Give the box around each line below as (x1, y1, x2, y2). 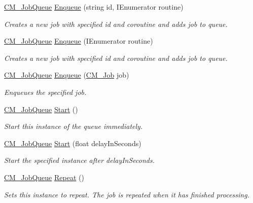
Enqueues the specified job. (4, 86, 87, 97)
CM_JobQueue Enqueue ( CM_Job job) (4, 70, 129, 80)
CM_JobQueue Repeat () (4, 172, 84, 182)
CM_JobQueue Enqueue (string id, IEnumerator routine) (4, 2, 184, 12)
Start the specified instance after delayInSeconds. (4, 155, 155, 165)
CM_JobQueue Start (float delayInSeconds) (4, 138, 141, 148)
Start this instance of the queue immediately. (4, 121, 143, 131)
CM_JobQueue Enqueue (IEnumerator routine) (4, 36, 153, 46)
